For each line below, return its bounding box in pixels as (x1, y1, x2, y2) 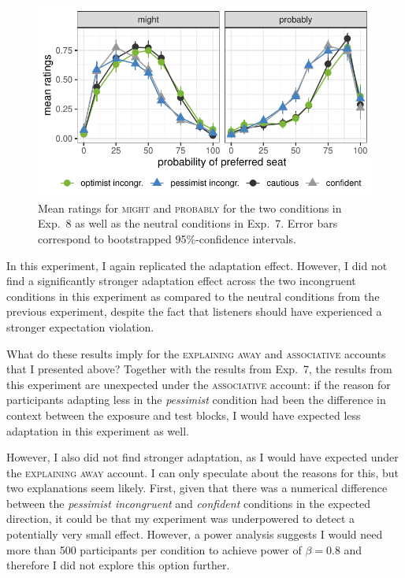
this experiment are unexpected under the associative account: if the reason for (6, 376, 391, 392)
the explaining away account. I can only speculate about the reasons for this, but (6, 464, 399, 480)
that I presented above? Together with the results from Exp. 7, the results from (6, 361, 392, 377)
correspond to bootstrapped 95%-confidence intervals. (38, 230, 296, 246)
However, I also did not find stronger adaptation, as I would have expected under (6, 449, 399, 465)
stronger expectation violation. (6, 318, 154, 335)
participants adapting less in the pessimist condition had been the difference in (6, 391, 386, 408)
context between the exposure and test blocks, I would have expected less (6, 406, 361, 423)
